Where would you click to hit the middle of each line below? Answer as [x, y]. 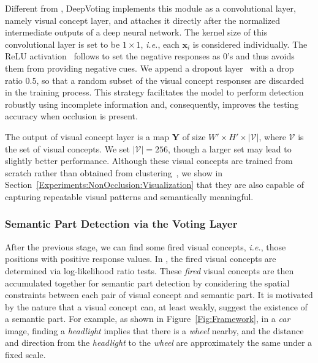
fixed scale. [25, 355]
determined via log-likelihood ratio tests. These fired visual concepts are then [150, 270]
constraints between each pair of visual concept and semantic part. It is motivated [159, 295]
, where [272, 136]
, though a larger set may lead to [230, 148]
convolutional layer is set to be [62, 44]
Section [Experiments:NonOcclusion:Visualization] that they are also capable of [154, 185]
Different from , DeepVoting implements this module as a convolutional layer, [150, 8]
